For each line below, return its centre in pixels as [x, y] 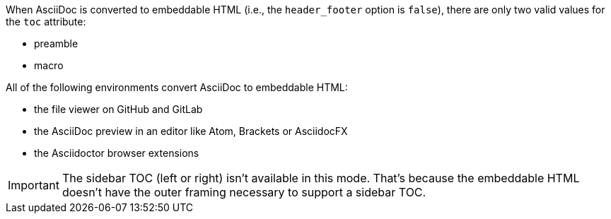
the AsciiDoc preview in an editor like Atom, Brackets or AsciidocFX [191, 131]
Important [34, 185]
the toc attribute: [46, 22]
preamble [56, 43]
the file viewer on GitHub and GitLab [118, 109]
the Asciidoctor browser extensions [117, 153]
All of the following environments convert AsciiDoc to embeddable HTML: [177, 87]
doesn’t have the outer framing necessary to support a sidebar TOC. [244, 192]
